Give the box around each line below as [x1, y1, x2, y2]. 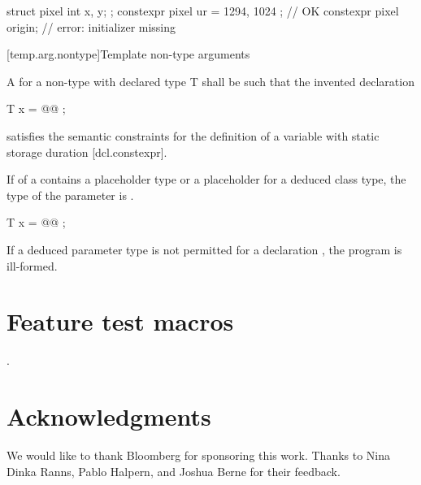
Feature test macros [7, 305, 234, 338]
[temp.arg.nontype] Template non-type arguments [7, 45, 250, 63]
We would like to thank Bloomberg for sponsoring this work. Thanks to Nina [7, 446, 391, 463]
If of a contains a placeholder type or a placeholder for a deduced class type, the [7, 171, 406, 188]
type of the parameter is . [7, 186, 134, 203]
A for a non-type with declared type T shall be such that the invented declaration [7, 72, 414, 89]
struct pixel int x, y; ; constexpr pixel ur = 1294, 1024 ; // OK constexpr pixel [7, 2, 399, 19]
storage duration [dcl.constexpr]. [7, 143, 167, 160]
